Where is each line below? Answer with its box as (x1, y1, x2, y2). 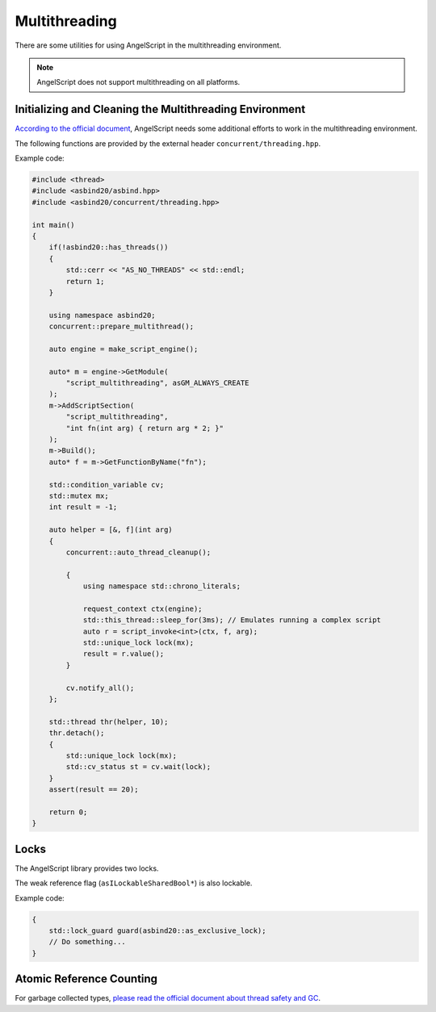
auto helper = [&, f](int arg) (48, 525, 173, 534)
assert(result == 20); (48, 785, 139, 794)
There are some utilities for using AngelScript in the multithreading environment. (15, 40, 282, 50)
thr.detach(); (48, 729, 105, 738)
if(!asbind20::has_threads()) (48, 243, 169, 252)
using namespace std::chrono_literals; (82, 582, 241, 591)
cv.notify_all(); (65, 683, 135, 692)
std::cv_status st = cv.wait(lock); (65, 763, 212, 772)
